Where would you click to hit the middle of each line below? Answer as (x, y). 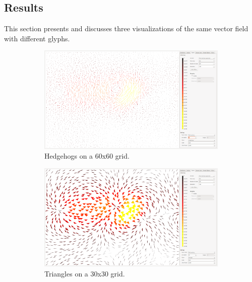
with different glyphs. (37, 38)
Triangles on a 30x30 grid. (85, 273)
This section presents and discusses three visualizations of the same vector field (126, 28)
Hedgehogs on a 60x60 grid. (87, 156)
